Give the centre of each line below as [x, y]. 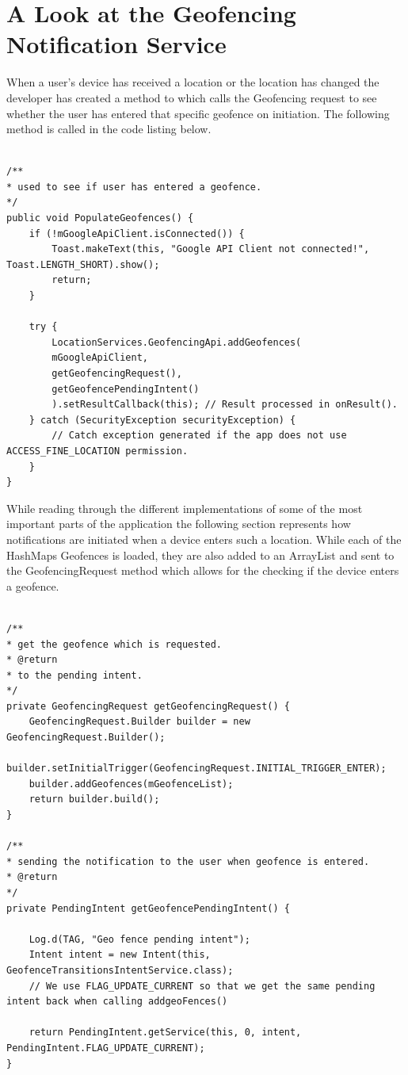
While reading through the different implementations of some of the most [185, 508]
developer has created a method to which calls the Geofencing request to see [192, 97]
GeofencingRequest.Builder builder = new [139, 722]
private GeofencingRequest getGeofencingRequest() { [148, 706]
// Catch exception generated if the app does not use [199, 436]
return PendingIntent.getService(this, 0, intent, [165, 1033]
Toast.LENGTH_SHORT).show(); [83, 264]
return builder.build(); [94, 800]
